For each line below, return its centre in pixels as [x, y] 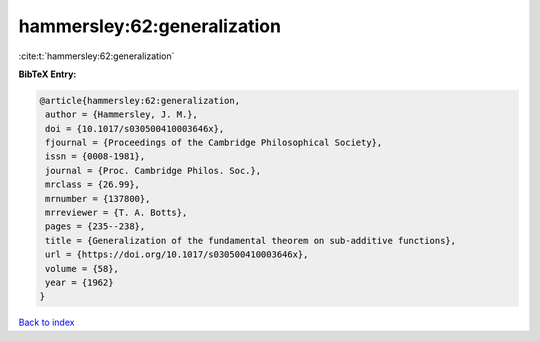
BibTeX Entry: [47, 74]
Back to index [46, 322]
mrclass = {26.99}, [92, 184]
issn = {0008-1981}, [95, 156]
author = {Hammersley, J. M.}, [122, 114]
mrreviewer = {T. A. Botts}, [116, 213]
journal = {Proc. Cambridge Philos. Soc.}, [153, 170]
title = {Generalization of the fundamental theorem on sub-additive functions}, [251, 240]
